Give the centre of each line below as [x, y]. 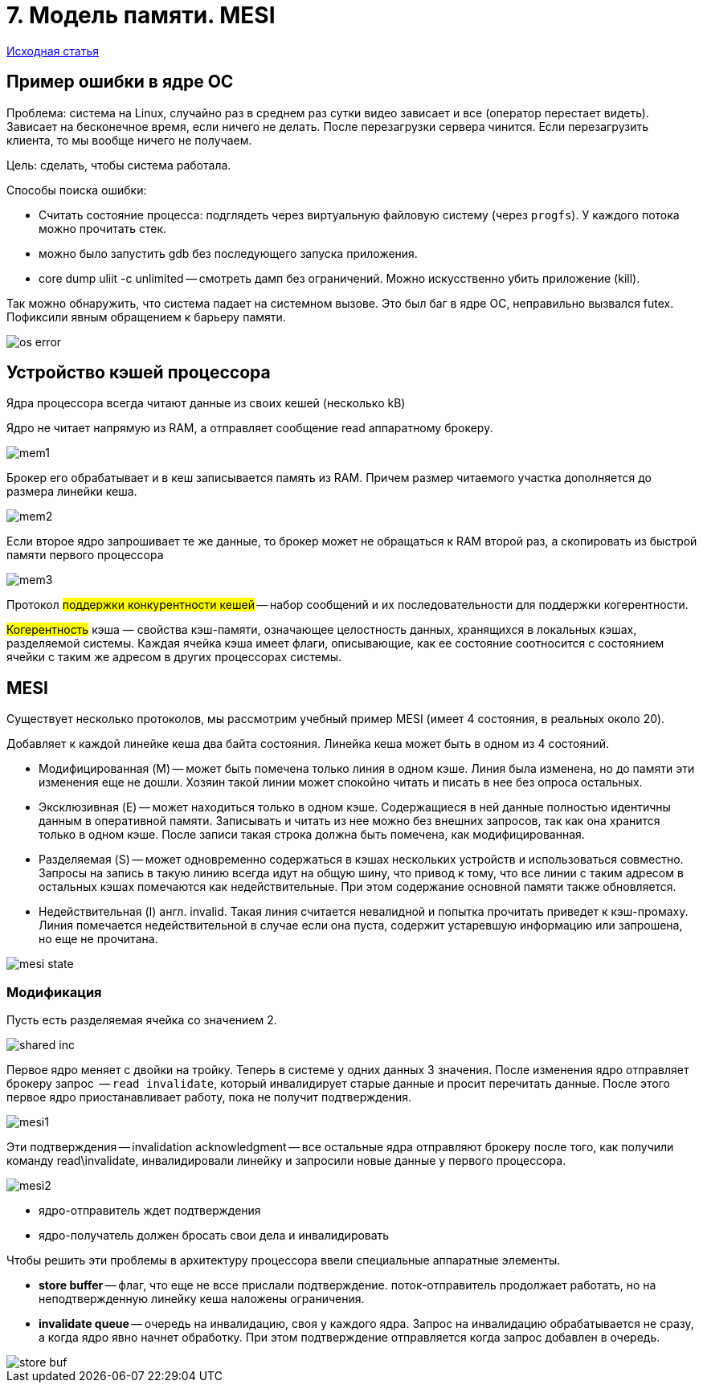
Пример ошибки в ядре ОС [120, 82]
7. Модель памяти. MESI [141, 15]
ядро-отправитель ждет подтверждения [150, 1211]
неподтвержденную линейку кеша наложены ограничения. [202, 1299]
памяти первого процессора [85, 555]
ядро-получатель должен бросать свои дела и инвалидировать [214, 1236]
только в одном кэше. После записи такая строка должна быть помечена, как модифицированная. [312, 835]
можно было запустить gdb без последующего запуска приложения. [228, 253]
